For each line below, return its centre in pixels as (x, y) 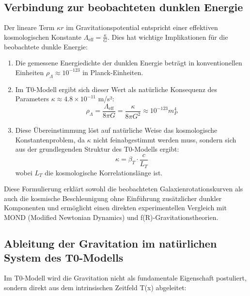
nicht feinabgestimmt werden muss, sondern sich (165, 139)
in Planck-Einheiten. (113, 72)
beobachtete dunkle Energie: (46, 46)
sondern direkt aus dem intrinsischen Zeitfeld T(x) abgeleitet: (95, 287)
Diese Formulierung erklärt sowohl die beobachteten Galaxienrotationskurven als (124, 189)
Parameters (32, 99)
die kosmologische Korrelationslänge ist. (104, 172)
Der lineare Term (29, 27)
